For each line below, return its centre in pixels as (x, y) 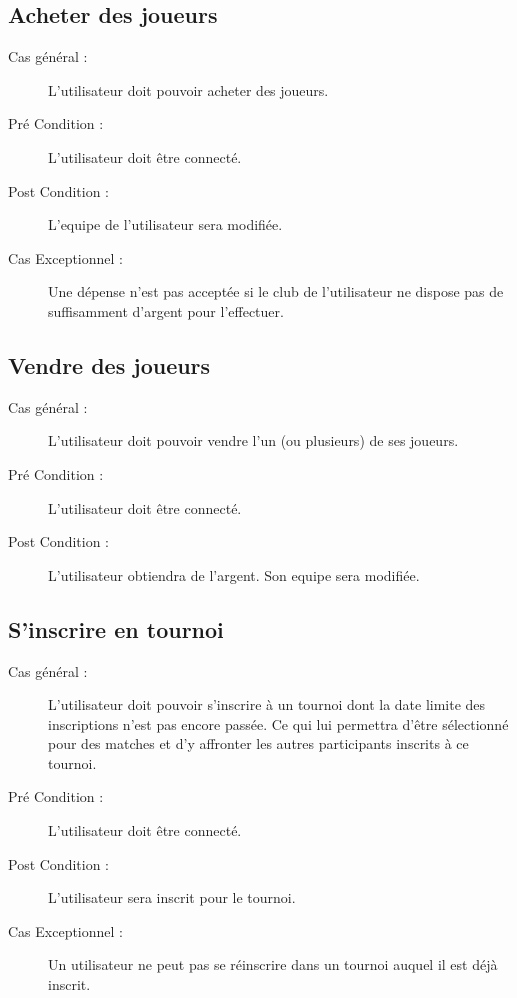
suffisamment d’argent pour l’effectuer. (166, 310)
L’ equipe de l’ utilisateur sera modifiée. (165, 224)
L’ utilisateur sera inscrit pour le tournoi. (172, 897)
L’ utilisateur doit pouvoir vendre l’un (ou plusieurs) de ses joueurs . (253, 440)
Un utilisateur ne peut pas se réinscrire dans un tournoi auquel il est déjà (273, 964)
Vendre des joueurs (109, 364)
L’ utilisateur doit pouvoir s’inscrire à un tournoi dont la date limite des (267, 704)
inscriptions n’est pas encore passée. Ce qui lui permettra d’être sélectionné (278, 723)
